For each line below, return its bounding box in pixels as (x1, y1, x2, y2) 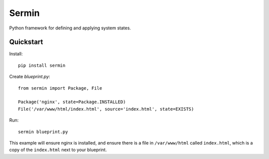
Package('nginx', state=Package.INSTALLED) (18, 99, 126, 105)
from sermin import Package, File (18, 85, 102, 91)
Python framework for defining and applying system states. (9, 25, 132, 31)
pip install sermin (18, 62, 66, 68)
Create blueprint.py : (9, 74, 50, 80)
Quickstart (9, 38, 43, 46)
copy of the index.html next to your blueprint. (9, 147, 107, 153)
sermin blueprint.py (18, 129, 68, 135)
